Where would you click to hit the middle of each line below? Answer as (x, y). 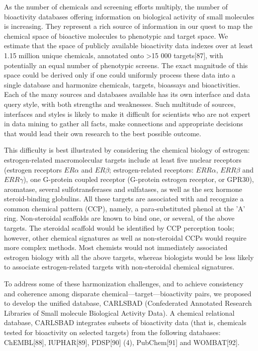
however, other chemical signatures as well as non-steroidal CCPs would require (125, 237)
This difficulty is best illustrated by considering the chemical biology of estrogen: (127, 150)
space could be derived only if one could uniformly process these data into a (120, 75)
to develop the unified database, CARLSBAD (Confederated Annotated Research (128, 303)
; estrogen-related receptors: (151, 169)
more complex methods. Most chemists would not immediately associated (116, 247)
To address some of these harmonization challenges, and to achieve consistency (124, 284)
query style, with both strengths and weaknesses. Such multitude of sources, (120, 104)
